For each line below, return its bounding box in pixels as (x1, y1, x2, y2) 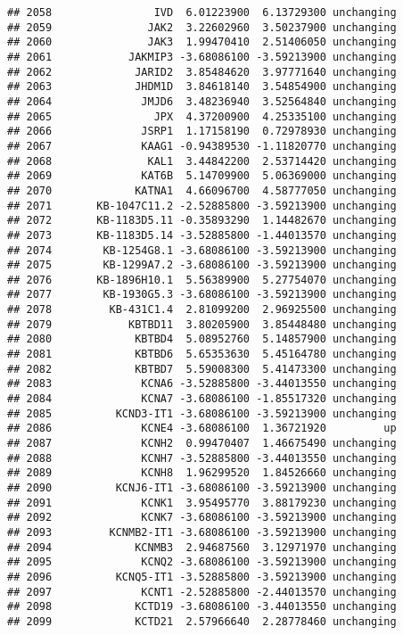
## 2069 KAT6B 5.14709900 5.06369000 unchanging (7, 169, 397, 183)
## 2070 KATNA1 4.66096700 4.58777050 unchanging (7, 184, 397, 197)
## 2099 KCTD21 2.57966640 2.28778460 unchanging (7, 614, 397, 628)
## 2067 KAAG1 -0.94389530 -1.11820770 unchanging (7, 139, 397, 153)
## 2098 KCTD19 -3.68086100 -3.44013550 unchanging (7, 600, 397, 614)
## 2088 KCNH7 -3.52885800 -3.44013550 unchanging (7, 451, 397, 465)
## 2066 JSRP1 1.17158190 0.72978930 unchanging (7, 125, 397, 138)
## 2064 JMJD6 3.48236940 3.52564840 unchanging (7, 95, 397, 108)
